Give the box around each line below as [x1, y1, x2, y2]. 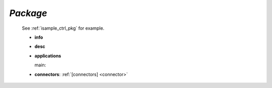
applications [34, 53, 61, 59]
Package [9, 8, 47, 19]
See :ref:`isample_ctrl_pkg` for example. [22, 25, 105, 31]
